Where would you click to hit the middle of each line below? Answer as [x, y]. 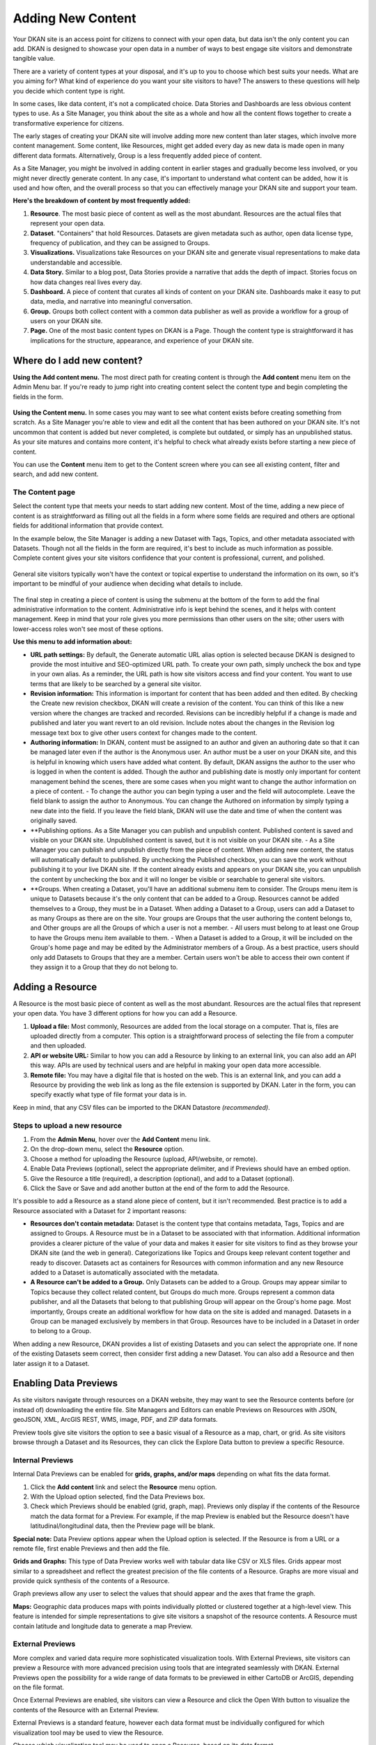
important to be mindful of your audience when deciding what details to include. [128, 584]
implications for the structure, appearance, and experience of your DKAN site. [142, 340]
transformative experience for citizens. [69, 123]
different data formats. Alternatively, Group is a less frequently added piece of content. [138, 155]
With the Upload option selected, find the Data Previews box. [118, 1497]
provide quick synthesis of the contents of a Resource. [91, 1581]
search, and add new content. [56, 474]
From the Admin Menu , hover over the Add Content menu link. [120, 1139]
